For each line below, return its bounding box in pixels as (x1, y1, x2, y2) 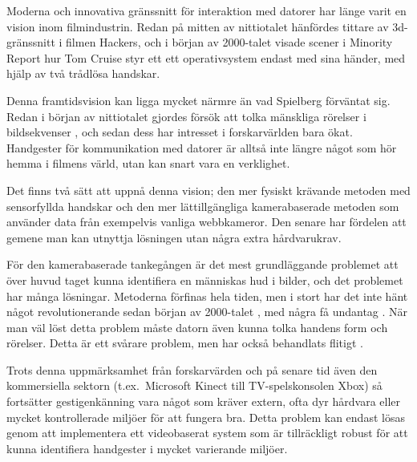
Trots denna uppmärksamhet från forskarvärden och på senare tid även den (6, 361, 378, 378)
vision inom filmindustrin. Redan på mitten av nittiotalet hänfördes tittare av (6, 18, 389, 34)
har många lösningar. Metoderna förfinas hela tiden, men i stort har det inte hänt (6, 287, 408, 304)
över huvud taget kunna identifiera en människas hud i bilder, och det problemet (6, 271, 403, 288)
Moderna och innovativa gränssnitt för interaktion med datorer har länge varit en (6, 2, 407, 18)
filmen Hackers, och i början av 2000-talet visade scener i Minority (66, 34, 393, 51)
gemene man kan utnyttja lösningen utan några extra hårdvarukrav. (6, 229, 342, 245)
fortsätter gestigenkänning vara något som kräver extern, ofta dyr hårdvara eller (6, 393, 401, 410)
